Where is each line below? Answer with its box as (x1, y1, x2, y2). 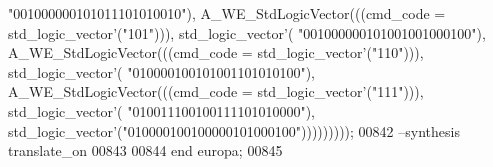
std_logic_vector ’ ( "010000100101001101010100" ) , (8, 61, 315, 82)
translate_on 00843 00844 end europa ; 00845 (8, 140, 283, 161)
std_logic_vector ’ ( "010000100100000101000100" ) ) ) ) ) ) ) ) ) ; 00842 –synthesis (8, 120, 460, 141)
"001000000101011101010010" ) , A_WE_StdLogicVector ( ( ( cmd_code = (8, 3, 446, 23)
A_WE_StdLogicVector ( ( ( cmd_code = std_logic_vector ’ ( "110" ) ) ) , (8, 42, 424, 63)
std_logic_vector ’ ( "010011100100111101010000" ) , (8, 100, 315, 121)
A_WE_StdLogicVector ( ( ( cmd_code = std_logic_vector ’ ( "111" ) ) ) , (8, 81, 424, 102)
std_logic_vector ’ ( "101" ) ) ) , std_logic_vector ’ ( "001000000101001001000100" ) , (8, 22, 486, 43)
